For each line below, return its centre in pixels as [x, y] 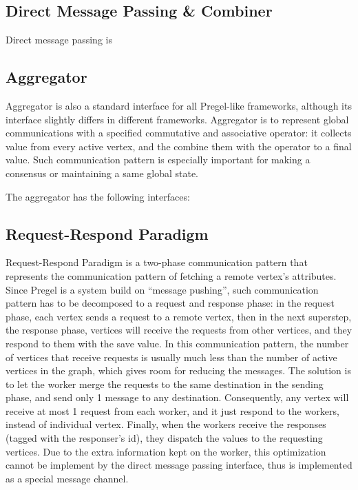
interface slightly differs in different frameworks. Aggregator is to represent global [177, 119]
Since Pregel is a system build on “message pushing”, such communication [162, 289]
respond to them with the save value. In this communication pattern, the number [177, 343]
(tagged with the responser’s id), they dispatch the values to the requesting [164, 438]
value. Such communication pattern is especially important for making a [158, 160]
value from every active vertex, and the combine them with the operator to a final [179, 146]
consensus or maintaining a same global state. [102, 173]
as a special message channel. [67, 478]
